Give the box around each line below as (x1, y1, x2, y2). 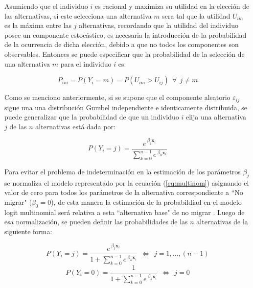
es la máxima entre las (4, 20, 72, 30)
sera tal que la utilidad (162, 10, 230, 21)
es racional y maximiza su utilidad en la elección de (95, 1, 250, 11)
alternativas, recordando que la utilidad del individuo (79, 20, 238, 30)
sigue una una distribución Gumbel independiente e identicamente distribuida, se (4, 102, 247, 112)
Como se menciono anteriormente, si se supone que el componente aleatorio (4, 92, 230, 102)
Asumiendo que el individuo (4, 1, 88, 11)
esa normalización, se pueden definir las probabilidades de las (4, 216, 188, 227)
